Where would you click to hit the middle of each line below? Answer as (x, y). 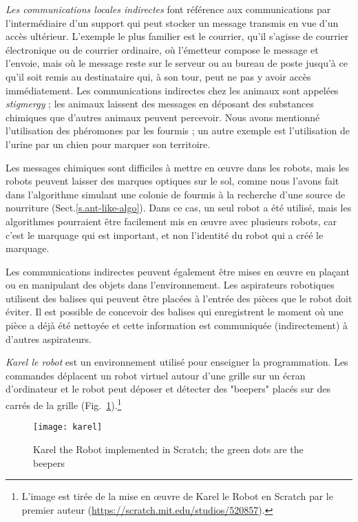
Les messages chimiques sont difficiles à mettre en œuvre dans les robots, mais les (178, 167)
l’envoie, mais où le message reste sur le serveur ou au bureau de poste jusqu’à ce (177, 63)
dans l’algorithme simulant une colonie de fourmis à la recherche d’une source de (176, 194)
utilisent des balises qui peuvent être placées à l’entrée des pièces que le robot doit (179, 298)
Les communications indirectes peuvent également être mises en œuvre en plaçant (178, 271)
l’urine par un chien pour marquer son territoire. (108, 144)
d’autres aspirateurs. (49, 338)
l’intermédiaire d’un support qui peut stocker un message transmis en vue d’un (172, 22)
